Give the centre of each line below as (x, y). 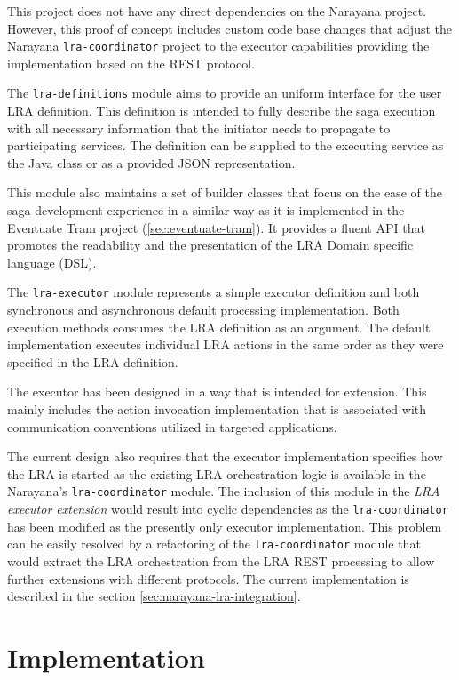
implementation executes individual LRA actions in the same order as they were (226, 344)
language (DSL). (52, 262)
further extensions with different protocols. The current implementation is (208, 578)
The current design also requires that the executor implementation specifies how (225, 456)
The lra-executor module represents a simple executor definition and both (214, 292)
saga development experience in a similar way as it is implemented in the (206, 210)
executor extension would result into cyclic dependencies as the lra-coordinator (228, 509)
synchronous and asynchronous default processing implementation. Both (203, 310)
